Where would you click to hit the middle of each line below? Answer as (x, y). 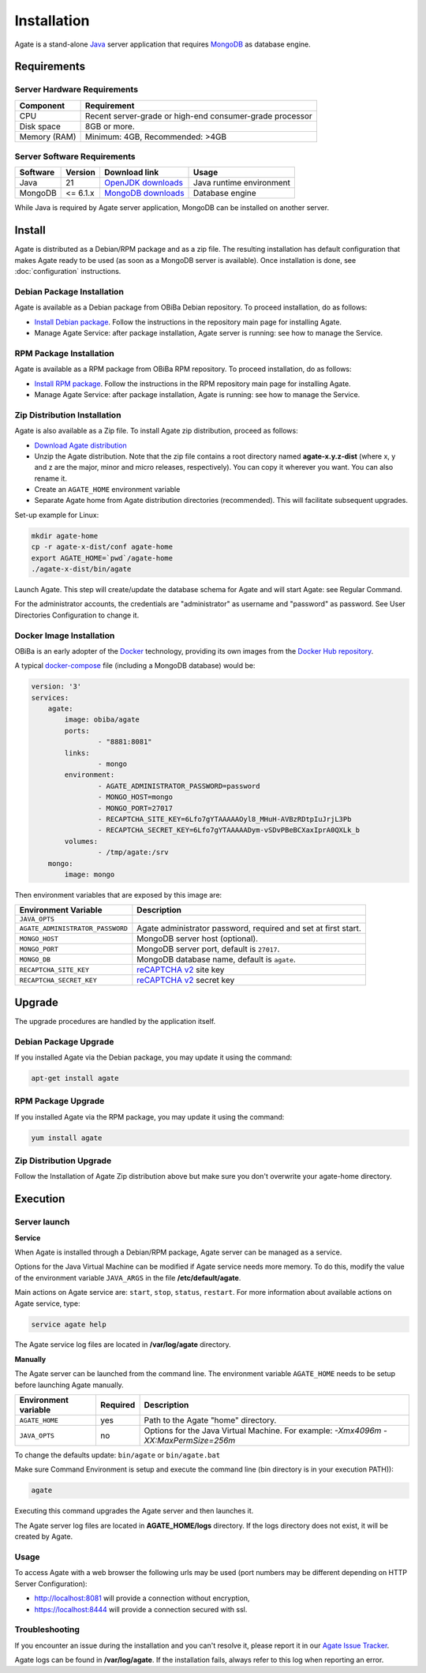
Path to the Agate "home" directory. (210, 1420)
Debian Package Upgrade (64, 1041)
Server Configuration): (51, 1584)
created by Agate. (44, 1536)
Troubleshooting (47, 1630)
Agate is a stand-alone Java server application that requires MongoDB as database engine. (163, 44)
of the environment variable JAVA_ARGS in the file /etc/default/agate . (128, 1277)
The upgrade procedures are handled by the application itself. (115, 1021)
